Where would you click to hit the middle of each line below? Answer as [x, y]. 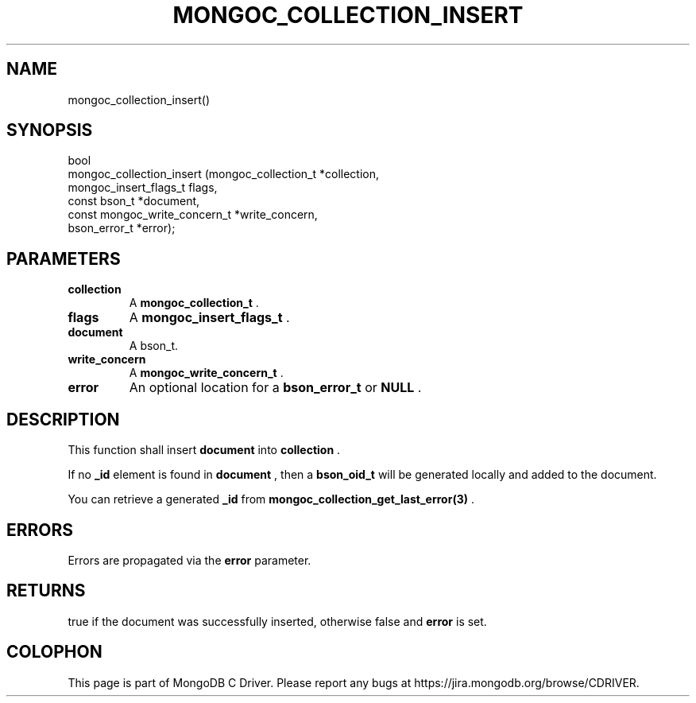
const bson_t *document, [134, 201]
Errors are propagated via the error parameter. [189, 560]
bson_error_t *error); [122, 228]
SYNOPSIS [50, 130]
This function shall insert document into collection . [204, 450]
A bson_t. [154, 346]
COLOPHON [54, 652]
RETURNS [46, 591]
